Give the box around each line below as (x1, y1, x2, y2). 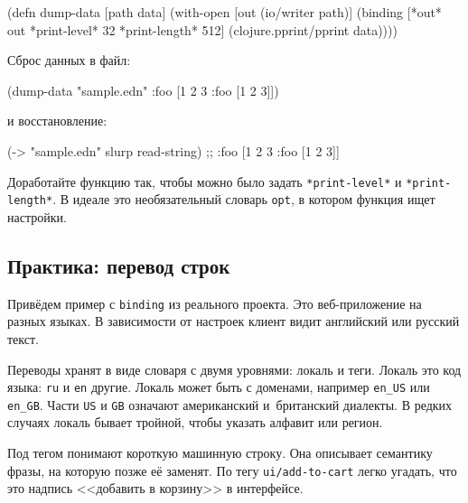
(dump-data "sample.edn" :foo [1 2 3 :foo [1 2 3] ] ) (7, 80, 279, 99)
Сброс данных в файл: (7, 51, 131, 70)
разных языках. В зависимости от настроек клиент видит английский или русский (7, 312, 460, 331)
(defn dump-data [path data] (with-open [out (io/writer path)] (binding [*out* (7, 3, 442, 21)
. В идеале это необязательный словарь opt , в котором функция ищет (52, 190, 435, 209)
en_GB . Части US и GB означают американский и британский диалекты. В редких (7, 395, 453, 414)
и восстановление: (7, 111, 108, 130)
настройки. (7, 207, 67, 226)
